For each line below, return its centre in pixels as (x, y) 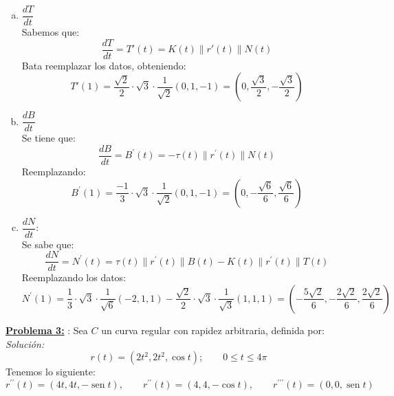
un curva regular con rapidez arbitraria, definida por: (213, 330)
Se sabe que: (48, 244)
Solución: (25, 343)
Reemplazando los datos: (74, 277)
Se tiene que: (48, 138)
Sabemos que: (51, 32)
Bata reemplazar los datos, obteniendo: (104, 65)
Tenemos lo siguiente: (51, 372)
